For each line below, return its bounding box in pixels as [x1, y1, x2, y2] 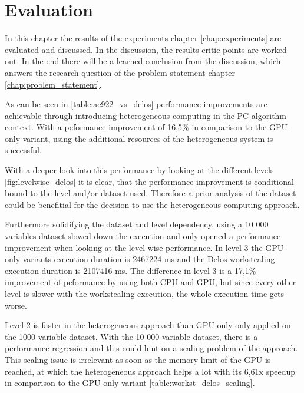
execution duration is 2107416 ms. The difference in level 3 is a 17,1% [5, 264, 256, 276]
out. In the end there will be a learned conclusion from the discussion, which [5, 55, 281, 67]
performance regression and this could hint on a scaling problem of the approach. [5, 342, 298, 354]
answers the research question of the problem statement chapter [5, 66, 235, 78]
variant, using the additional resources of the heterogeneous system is [22, 132, 273, 144]
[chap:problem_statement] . [5, 78, 102, 90]
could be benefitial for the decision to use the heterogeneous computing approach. [5, 198, 300, 210]
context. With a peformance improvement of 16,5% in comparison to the [5, 121, 267, 133]
